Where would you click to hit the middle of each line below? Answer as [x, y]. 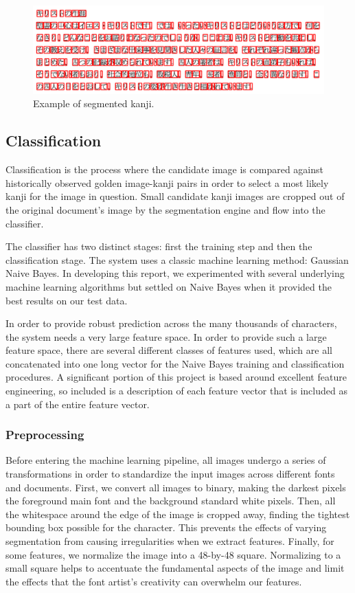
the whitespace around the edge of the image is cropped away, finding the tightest [178, 514]
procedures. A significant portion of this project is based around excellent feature [176, 377]
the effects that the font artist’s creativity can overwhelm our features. [154, 581]
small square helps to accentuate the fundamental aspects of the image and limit [175, 568]
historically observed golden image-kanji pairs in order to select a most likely [167, 182]
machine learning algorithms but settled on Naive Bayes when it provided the [169, 286]
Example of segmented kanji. [94, 103]
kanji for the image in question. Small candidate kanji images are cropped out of [175, 196]
